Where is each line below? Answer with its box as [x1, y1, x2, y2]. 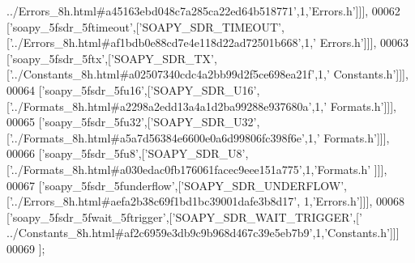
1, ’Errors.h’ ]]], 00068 [303, 193, 404, 210]
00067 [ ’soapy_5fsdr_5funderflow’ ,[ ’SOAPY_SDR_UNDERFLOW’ [6, 176, 344, 193]
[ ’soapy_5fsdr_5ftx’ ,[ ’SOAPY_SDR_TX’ [6, 49, 214, 66]
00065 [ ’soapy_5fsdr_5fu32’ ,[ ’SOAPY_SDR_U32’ [6, 113, 257, 130]
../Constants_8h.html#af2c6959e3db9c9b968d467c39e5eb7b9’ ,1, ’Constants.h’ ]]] [6, 224, 400, 241]
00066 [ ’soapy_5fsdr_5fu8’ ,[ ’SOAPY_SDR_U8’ [6, 145, 246, 162]
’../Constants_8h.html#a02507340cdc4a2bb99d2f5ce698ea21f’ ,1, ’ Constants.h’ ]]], [9, 66, 409, 83]
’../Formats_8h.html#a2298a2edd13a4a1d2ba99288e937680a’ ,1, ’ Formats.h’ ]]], [9, 97, 397, 114]
